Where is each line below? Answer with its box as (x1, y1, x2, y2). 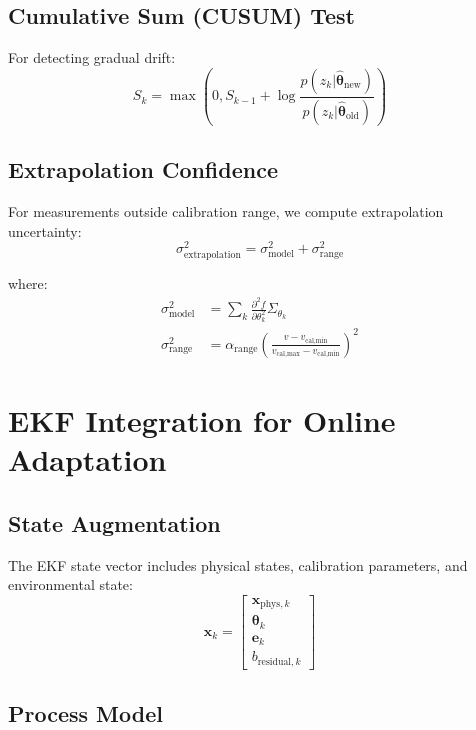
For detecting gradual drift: (8, 47, 176, 68)
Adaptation (8, 439, 167, 480)
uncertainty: (8, 220, 82, 241)
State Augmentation (8, 507, 221, 538)
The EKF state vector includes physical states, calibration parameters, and (8, 554, 468, 575)
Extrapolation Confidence (8, 154, 278, 185)
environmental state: (8, 574, 133, 595)
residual (257, 656, 292, 667)
